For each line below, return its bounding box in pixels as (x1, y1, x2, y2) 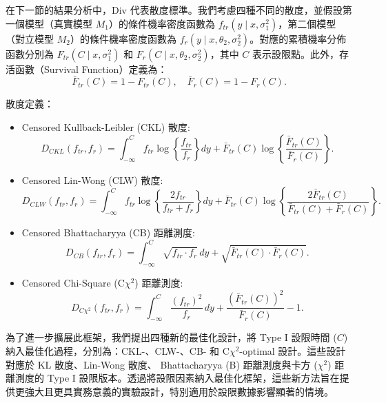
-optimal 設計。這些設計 (239, 344, 346, 358)
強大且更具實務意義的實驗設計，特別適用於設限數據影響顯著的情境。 (24, 384, 334, 398)
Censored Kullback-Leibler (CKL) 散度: (21, 120, 190, 134)
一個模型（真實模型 (6, 16, 92, 30)
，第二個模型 (278, 16, 336, 30)
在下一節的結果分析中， (6, 3, 112, 17)
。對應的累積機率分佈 (250, 31, 347, 45)
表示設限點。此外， (252, 46, 339, 61)
